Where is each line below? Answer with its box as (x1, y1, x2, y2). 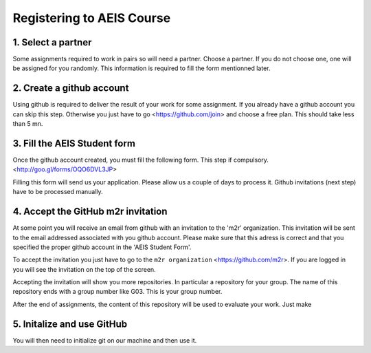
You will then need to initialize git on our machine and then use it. (12, 336, 197, 344)
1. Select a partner (12, 36, 92, 48)
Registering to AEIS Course (12, 10, 171, 25)
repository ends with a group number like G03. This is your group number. (12, 288, 223, 296)
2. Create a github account (12, 83, 129, 94)
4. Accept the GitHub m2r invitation (12, 206, 168, 217)
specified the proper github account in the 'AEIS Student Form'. (12, 243, 192, 251)
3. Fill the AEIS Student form (12, 138, 135, 149)
